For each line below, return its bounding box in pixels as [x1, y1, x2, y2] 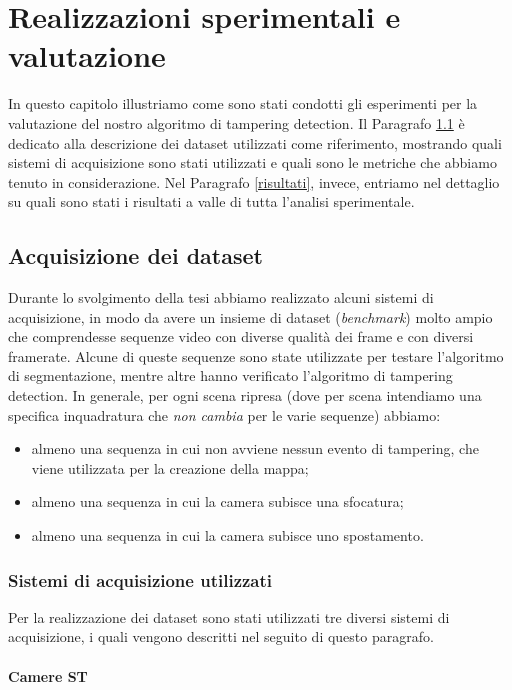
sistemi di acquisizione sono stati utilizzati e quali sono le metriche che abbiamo [8, 152, 497, 173]
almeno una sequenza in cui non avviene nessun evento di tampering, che [31, 438, 479, 459]
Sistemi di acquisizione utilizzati [8, 567, 273, 592]
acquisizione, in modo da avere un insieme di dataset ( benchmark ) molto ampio [8, 306, 493, 327]
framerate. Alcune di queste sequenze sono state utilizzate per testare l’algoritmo [8, 345, 504, 366]
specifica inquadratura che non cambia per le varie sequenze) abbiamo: [8, 404, 441, 425]
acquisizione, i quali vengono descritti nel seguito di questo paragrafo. [8, 626, 434, 647]
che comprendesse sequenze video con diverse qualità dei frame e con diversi [8, 326, 474, 347]
